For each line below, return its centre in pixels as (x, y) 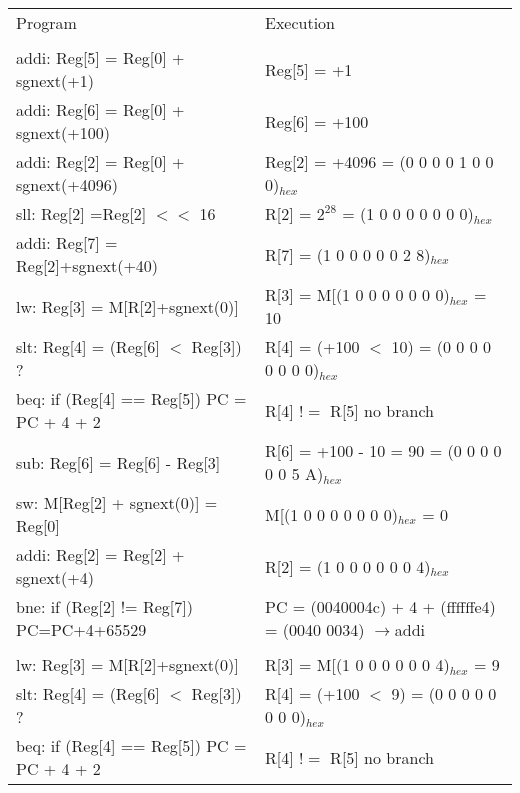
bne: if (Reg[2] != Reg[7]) (104, 606)
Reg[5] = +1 (309, 69)
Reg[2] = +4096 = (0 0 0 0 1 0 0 (379, 161)
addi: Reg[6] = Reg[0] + (100, 109)
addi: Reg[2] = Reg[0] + (100, 161)
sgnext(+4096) (67, 184)
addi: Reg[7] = (67, 242)
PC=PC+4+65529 (81, 629)
